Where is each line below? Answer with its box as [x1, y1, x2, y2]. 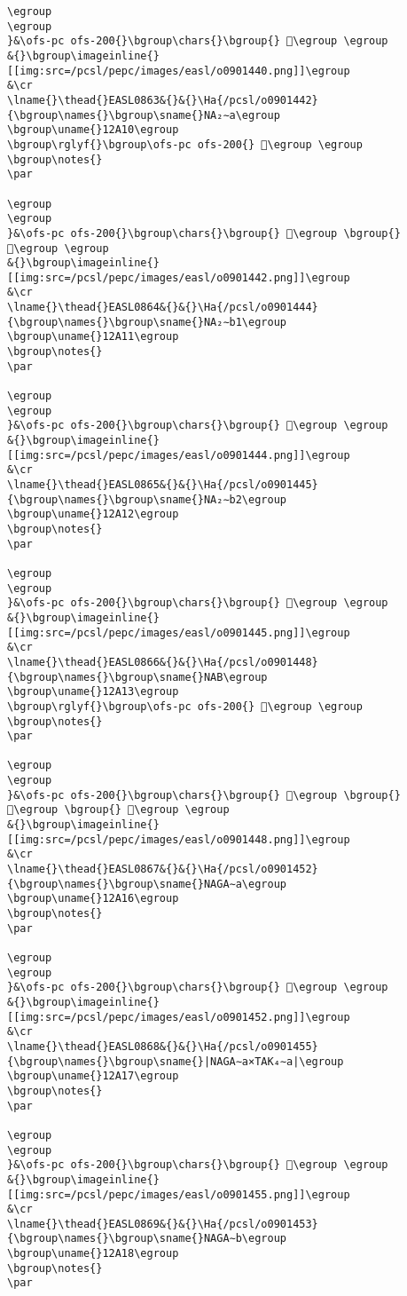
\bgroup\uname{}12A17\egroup [7, 1070, 179, 1083]
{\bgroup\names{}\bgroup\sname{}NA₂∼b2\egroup [7, 493, 286, 506]
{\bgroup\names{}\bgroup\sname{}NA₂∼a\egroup [7, 108, 280, 122]
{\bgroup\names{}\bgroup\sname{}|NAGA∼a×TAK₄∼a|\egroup [7, 1055, 344, 1068]
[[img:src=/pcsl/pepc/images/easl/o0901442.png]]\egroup [7, 271, 350, 284]
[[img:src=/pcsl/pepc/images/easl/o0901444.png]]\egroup [7, 448, 350, 462]
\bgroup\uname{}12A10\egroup [7, 123, 179, 137]
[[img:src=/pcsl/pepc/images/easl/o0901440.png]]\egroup [7, 64, 350, 77]
